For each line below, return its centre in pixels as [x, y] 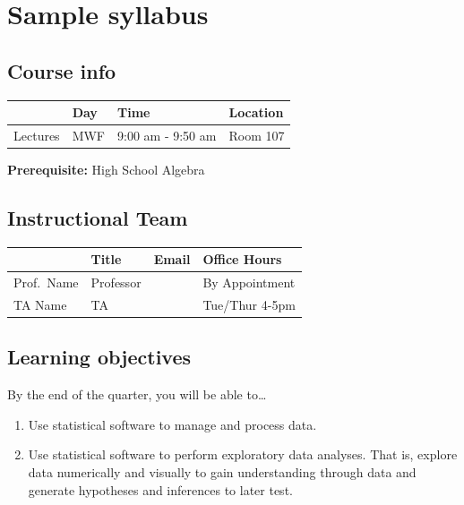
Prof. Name [46, 282]
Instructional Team [98, 218]
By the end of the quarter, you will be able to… [137, 394]
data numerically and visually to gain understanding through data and [222, 472]
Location [256, 112]
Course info [62, 70]
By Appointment [249, 282]
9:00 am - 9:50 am [167, 135]
